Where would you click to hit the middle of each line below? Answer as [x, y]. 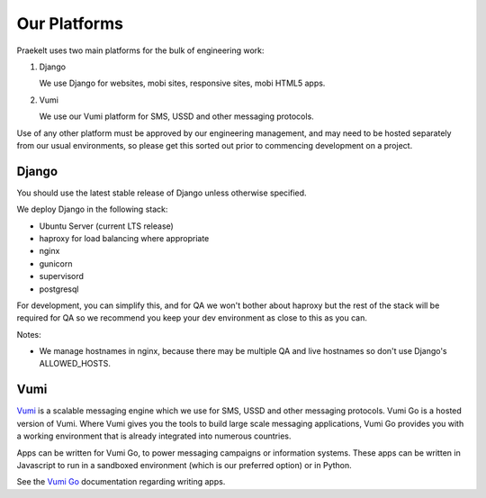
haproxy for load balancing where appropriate [124, 238]
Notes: [29, 334]
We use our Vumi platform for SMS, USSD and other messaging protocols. [176, 116]
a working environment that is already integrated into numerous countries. [154, 436]
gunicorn [56, 263]
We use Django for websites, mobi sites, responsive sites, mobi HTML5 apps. [182, 83]
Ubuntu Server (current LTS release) [107, 226]
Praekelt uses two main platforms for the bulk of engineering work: [140, 50]
